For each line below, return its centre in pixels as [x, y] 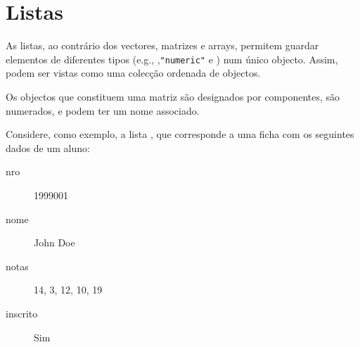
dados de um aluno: [48, 147]
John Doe [54, 242]
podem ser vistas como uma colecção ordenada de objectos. [133, 73]
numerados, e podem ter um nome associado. [103, 110]
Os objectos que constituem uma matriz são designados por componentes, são [173, 96]
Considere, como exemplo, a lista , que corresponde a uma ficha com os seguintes [180, 134]
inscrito [22, 313]
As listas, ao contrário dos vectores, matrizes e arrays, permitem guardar [162, 45]
